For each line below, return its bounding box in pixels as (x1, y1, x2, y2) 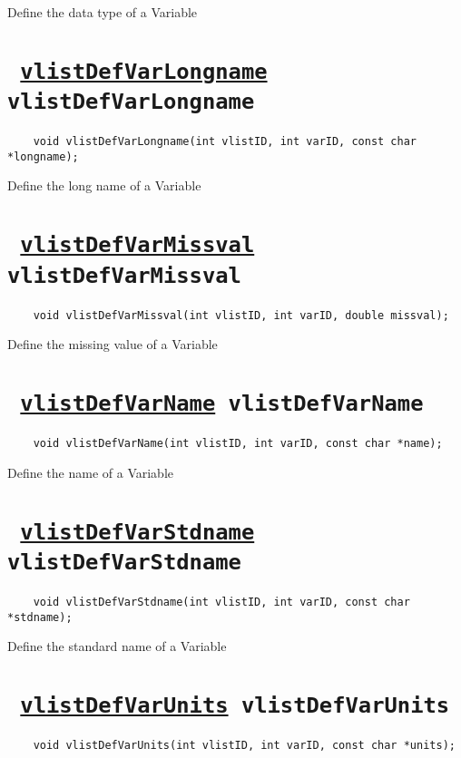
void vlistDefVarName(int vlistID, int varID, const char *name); (33, 437, 443, 451)
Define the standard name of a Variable (7, 637, 227, 656)
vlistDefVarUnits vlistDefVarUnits (20, 693, 450, 719)
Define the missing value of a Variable (7, 335, 218, 354)
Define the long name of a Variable (7, 176, 201, 195)
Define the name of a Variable (7, 462, 174, 481)
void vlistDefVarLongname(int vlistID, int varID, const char (33, 135, 417, 149)
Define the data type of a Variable (7, 3, 198, 21)
